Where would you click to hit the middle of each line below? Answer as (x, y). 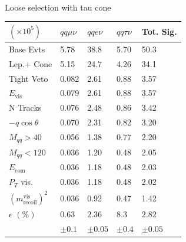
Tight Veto (29, 78)
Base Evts (27, 49)
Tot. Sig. (159, 32)
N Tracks (25, 107)
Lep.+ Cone (31, 63)
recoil (30, 202)
